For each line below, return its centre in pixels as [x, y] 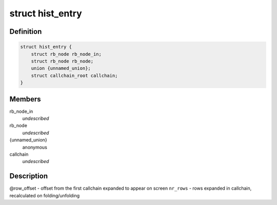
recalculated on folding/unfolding [45, 195]
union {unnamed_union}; [61, 68]
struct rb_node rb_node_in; [66, 54]
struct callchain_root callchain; [74, 75]
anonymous [35, 147]
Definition [26, 32]
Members [25, 99]
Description [29, 176]
